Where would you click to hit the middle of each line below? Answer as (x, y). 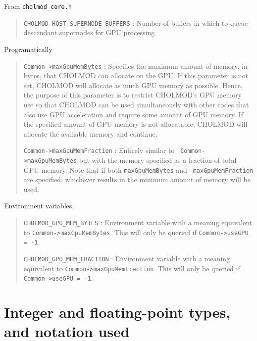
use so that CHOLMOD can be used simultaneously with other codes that (136, 104)
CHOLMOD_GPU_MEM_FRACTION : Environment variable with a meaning (127, 259)
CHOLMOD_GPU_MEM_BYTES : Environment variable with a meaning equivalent (138, 222)
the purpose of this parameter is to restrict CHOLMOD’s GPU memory (133, 95)
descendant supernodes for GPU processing (89, 32)
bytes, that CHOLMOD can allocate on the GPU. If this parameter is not (136, 75)
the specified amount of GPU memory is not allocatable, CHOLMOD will (135, 124)
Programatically (28, 49)
